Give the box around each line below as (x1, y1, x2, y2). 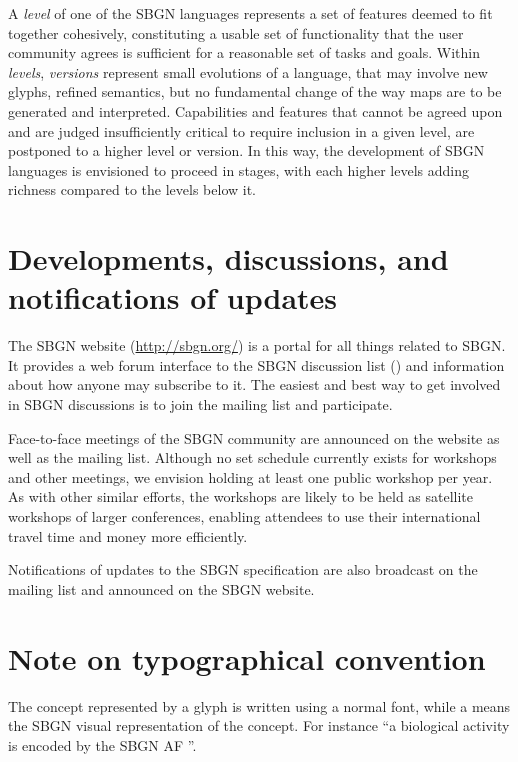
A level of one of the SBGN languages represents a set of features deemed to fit (8, 3, 493, 23)
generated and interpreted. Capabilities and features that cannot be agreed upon (8, 100, 503, 121)
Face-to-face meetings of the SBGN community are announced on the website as (8, 427, 500, 448)
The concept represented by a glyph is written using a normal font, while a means (8, 695, 511, 716)
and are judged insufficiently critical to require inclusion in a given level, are (8, 120, 475, 141)
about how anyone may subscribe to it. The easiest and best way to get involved (8, 374, 501, 395)
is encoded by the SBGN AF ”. (8, 734, 197, 755)
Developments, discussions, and (8, 238, 449, 279)
